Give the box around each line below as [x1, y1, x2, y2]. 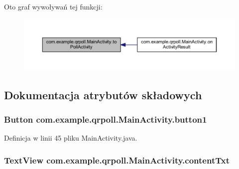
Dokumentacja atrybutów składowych [4, 87, 202, 102]
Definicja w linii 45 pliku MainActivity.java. [4, 133, 137, 143]
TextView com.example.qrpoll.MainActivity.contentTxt [4, 154, 230, 166]
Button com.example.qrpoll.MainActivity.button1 [4, 113, 207, 125]
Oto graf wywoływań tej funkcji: [4, 1, 103, 11]
